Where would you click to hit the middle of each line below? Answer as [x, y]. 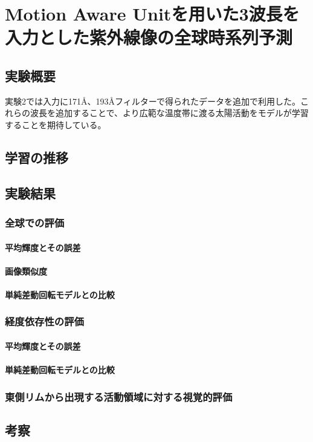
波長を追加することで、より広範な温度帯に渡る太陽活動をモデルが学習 [169, 113]
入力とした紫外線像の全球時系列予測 [149, 37]
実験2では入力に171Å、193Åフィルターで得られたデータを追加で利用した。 [153, 101]
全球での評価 [35, 223]
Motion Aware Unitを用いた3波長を [152, 14]
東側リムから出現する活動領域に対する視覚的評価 [119, 396]
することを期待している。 [56, 124]
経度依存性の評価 [44, 321]
